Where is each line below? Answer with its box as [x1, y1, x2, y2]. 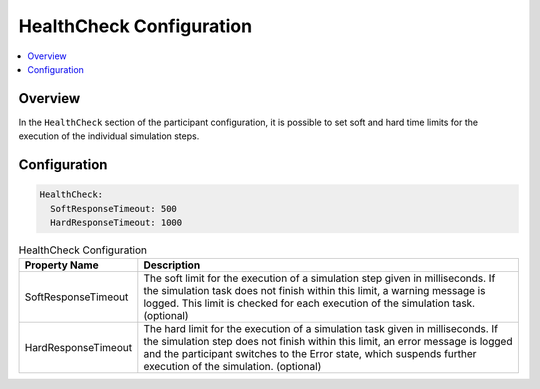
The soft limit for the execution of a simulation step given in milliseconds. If [143, 271, 496, 285]
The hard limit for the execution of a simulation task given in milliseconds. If [143, 322, 499, 336]
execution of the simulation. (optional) [143, 360, 322, 374]
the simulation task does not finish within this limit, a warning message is [143, 284, 486, 298]
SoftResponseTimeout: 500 [50, 203, 177, 214]
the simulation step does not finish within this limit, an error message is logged [143, 335, 513, 349]
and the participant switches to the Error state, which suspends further [143, 347, 477, 361]
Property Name [24, 258, 99, 272]
